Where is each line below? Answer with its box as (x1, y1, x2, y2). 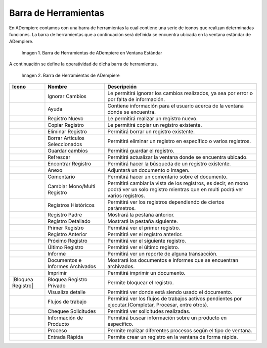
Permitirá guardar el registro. (107, 147, 175, 154)
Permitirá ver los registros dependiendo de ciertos (107, 199, 224, 205)
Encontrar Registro (47, 160, 91, 167)
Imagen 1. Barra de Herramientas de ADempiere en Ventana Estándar (21, 50, 163, 55)
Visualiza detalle (47, 289, 86, 296)
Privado (47, 282, 66, 289)
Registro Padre (47, 211, 83, 218)
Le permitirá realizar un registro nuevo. (107, 115, 198, 122)
